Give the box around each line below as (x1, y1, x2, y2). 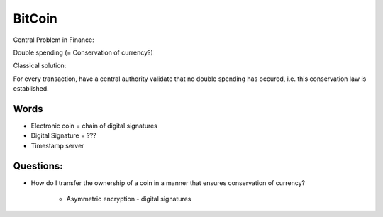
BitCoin (13, 11, 58, 26)
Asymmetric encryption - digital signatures (66, 195, 191, 204)
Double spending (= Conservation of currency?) (13, 48, 154, 57)
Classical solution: (13, 61, 67, 70)
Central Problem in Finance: (13, 35, 95, 44)
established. (13, 84, 49, 93)
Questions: (13, 160, 63, 172)
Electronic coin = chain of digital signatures (30, 121, 157, 130)
